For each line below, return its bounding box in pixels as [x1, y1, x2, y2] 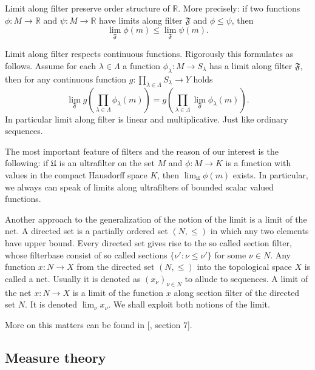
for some [214, 248, 246, 261]
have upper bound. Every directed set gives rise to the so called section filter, [5, 236, 292, 249]
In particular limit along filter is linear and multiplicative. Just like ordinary [5, 112, 288, 125]
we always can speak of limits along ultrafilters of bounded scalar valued [5, 180, 274, 193]
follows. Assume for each [5, 59, 96, 72]
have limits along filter [99, 13, 183, 26]
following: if [5, 156, 49, 169]
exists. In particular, [232, 168, 308, 181]
